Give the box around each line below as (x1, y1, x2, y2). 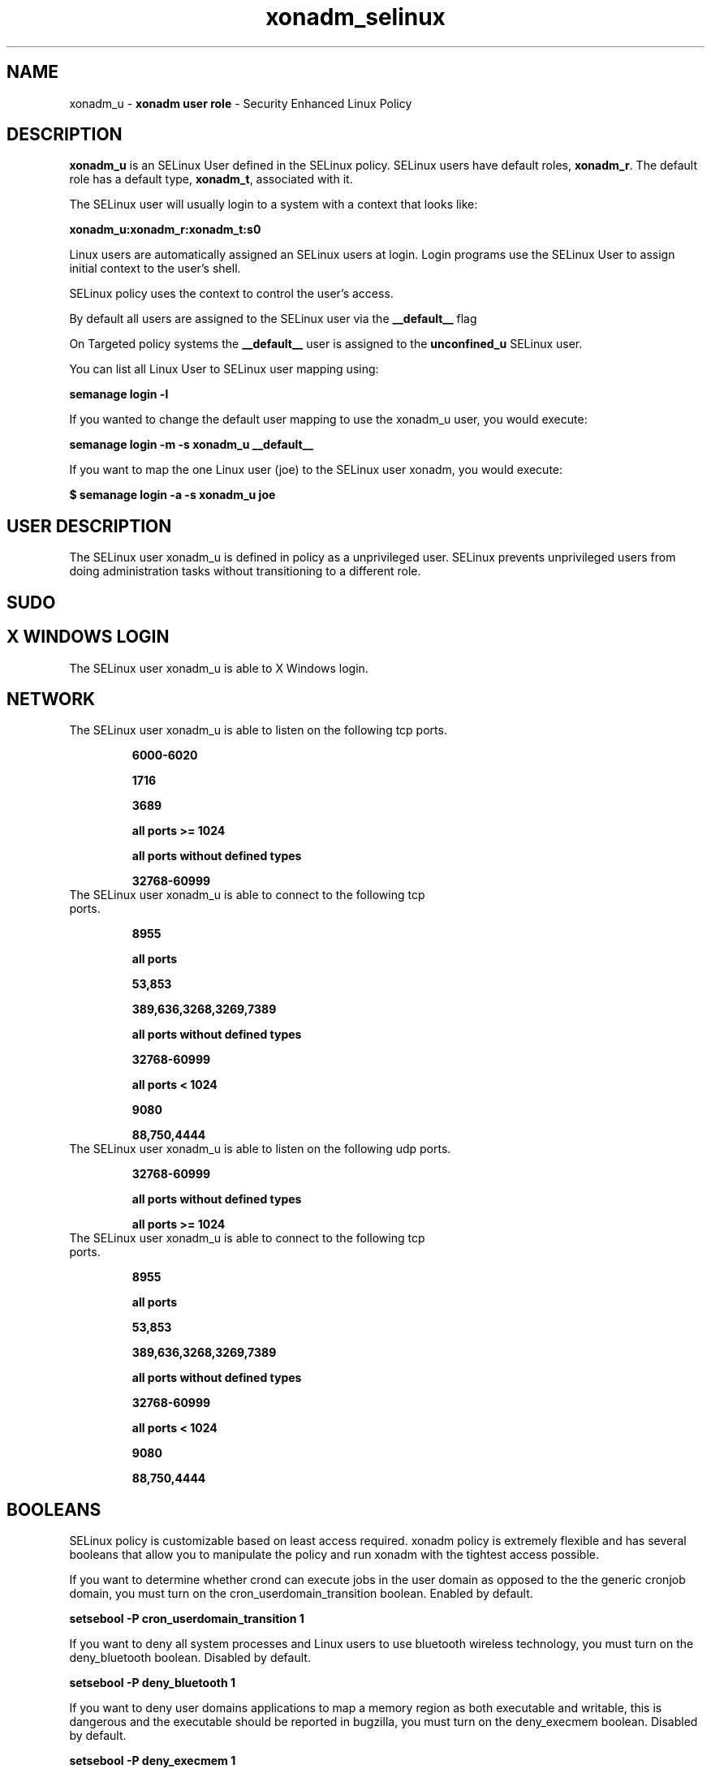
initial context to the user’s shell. (69, 261, 241, 276)
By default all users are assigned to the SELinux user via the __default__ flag (69, 312, 477, 326)
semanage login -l (69, 387, 169, 402)
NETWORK (6, 688, 96, 709)
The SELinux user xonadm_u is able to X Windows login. (69, 661, 368, 675)
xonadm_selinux (265, 3, 446, 31)
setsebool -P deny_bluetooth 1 (69, 1676, 235, 1690)
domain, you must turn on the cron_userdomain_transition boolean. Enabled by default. (69, 1586, 533, 1601)
